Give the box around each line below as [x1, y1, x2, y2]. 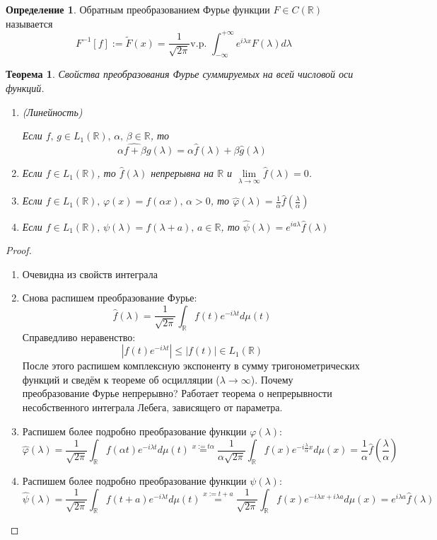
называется [6, 16, 53, 30]
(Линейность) [22, 104, 83, 119]
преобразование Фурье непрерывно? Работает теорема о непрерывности [22, 386, 332, 401]
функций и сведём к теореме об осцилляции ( [22, 372, 220, 386]
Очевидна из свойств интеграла [22, 266, 158, 281]
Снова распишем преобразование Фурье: [22, 290, 197, 305]
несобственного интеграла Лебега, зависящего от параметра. [22, 400, 283, 415]
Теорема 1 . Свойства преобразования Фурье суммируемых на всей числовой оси [6, 67, 354, 81]
